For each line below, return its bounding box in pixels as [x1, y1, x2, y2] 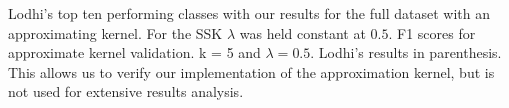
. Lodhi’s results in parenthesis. [310, 42, 502, 63]
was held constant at [239, 22, 366, 43]
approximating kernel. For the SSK [8, 22, 223, 43]
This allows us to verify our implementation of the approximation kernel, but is [8, 61, 495, 82]
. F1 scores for [388, 22, 476, 43]
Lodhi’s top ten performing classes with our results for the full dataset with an [8, 3, 491, 23]
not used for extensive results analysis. [8, 81, 244, 102]
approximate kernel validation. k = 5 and [8, 42, 261, 63]
